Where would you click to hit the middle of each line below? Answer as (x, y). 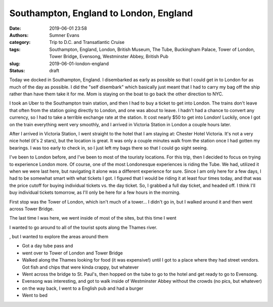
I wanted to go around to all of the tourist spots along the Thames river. (83, 227)
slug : (15, 64)
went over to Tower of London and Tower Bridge (73, 253)
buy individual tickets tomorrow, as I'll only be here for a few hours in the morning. (95, 192)
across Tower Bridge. (32, 209)
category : (20, 42)
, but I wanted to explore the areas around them (59, 237)
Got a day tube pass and (48, 246)
